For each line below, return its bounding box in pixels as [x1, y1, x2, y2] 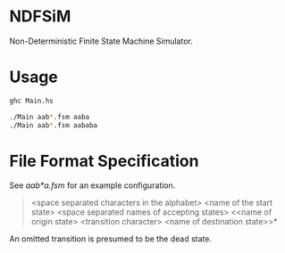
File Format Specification [9, 151, 199, 171]
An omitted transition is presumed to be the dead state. [9, 233, 213, 244]
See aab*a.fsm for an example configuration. [9, 180, 176, 191]
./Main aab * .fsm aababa [9, 120, 98, 130]
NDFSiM [9, 6, 71, 27]
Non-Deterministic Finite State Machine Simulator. [9, 36, 194, 46]
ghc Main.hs [9, 96, 54, 105]
